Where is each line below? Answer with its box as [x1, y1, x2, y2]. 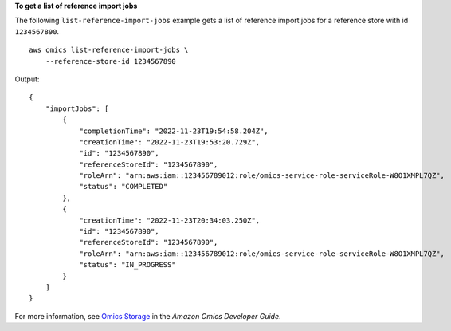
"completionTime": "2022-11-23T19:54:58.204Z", [79, 126, 269, 136]
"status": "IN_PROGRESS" [79, 260, 177, 270]
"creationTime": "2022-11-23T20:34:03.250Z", [79, 215, 261, 225]
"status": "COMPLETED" [79, 182, 168, 191]
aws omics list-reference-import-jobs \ [29, 45, 189, 55]
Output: [14, 74, 40, 84]
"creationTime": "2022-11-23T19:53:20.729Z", [79, 137, 261, 147]
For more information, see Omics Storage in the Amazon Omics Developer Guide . [14, 311, 282, 321]
